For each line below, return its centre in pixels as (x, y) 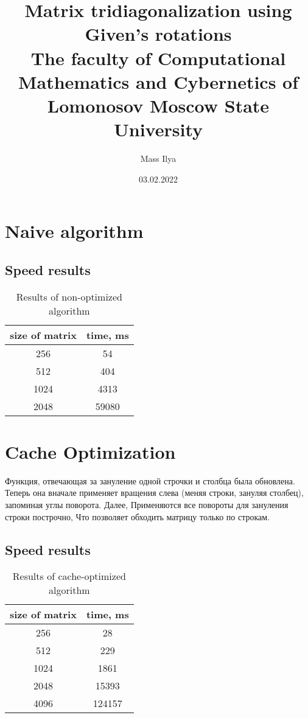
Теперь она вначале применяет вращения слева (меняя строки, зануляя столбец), (154, 493)
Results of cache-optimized (69, 576)
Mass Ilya (158, 159)
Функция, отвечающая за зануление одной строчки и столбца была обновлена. (150, 480)
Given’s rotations (158, 34)
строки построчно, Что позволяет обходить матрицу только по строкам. (138, 516)
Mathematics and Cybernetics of (158, 81)
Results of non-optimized (69, 296)
